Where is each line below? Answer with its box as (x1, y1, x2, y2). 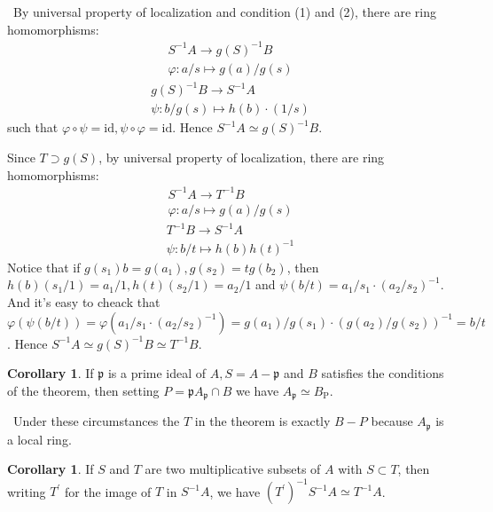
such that (7, 118, 59, 137)
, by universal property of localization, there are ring (98, 147, 385, 166)
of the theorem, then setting (7, 381, 160, 399)
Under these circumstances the (12, 412, 180, 430)
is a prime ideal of (107, 364, 207, 382)
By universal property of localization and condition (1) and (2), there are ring (12, 3, 436, 20)
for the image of (64, 482, 152, 500)
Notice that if (7, 257, 81, 276)
